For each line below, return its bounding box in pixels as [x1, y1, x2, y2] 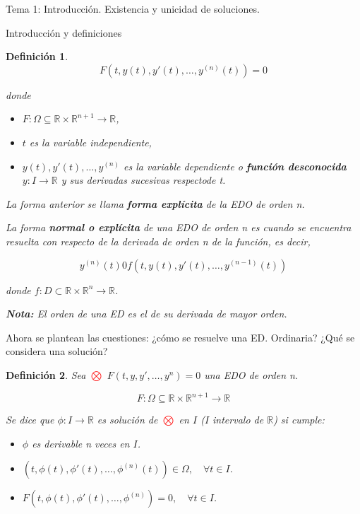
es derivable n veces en [32, 436, 130, 450]
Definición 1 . [6, 49, 68, 64]
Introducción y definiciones [6, 25, 122, 40]
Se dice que [6, 412, 54, 426]
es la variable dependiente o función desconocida [124, 158, 347, 173]
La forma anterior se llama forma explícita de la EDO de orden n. [6, 196, 305, 211]
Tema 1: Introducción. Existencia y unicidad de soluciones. [6, 1, 260, 16]
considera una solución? [6, 344, 108, 358]
